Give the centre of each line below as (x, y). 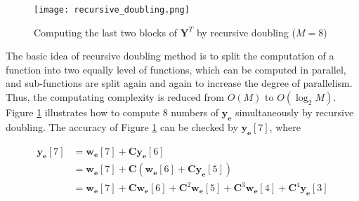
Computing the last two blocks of (105, 32)
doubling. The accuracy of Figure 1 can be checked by (122, 126)
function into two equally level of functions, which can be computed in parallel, (176, 69)
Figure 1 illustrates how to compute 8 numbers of (112, 112)
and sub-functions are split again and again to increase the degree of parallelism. (179, 83)
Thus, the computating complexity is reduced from (115, 97)
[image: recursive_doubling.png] (112, 10)
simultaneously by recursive (294, 112)
